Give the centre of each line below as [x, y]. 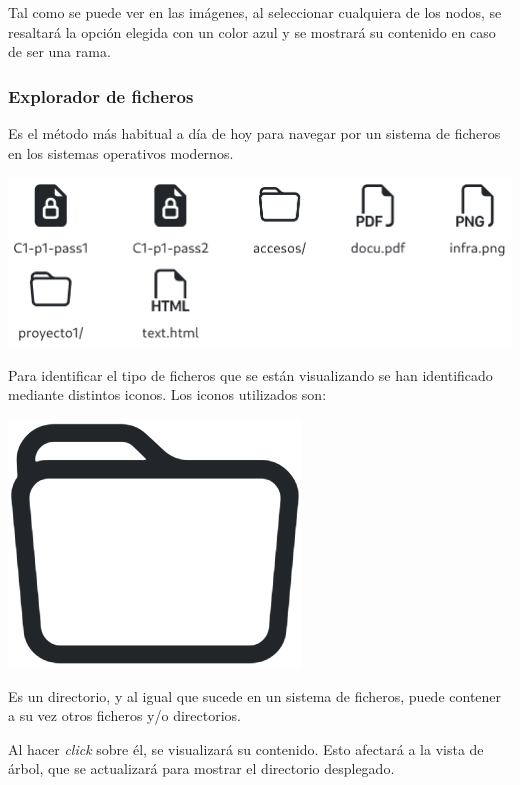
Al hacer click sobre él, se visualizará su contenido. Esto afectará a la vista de [246, 748]
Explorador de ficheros [101, 95]
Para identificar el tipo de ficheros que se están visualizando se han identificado [250, 374]
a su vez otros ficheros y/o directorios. [124, 715]
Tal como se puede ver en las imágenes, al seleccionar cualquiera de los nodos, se [255, 12]
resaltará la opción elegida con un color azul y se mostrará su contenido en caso [252, 31]
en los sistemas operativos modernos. [121, 152]
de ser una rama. [59, 51]
